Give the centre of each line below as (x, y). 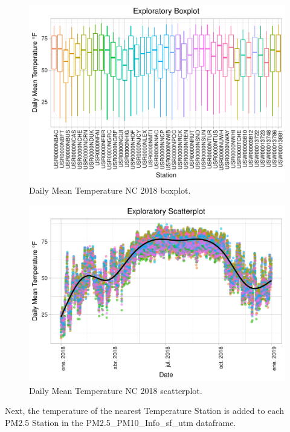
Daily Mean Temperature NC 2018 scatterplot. (116, 390)
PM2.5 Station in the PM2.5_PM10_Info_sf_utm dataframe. (121, 423)
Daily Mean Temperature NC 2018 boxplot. (110, 190)
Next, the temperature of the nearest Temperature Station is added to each (144, 411)
